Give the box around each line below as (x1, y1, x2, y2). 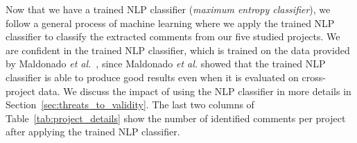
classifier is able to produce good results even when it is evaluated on (6, 69, 299, 84)
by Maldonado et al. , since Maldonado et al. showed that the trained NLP (6, 56, 326, 71)
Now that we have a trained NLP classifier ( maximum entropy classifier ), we (6, 2, 331, 16)
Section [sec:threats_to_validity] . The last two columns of (6, 97, 254, 112)
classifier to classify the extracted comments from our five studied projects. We (6, 29, 340, 44)
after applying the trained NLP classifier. (6, 124, 180, 139)
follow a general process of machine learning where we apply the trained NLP (6, 15, 335, 30)
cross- (302, 69, 326, 84)
